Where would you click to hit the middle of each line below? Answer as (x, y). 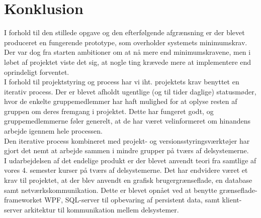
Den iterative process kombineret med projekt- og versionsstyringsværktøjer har (127, 140)
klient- (232, 200)
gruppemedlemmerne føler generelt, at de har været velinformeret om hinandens (127, 121)
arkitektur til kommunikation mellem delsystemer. (102, 209)
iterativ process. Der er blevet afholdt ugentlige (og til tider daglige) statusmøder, (130, 91)
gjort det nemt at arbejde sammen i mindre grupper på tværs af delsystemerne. (126, 150)
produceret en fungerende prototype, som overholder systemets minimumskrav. (126, 42)
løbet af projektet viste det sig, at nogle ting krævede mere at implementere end (128, 62)
